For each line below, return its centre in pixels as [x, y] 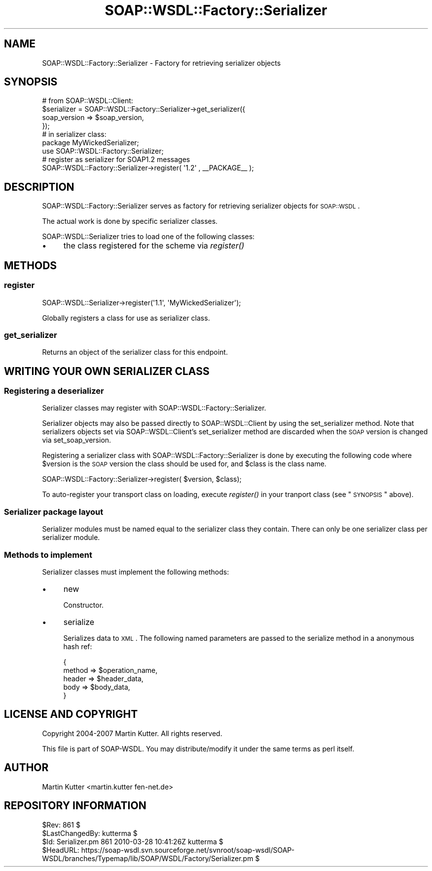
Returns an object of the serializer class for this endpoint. [135, 352]
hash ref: [78, 646]
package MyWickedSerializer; [90, 143]
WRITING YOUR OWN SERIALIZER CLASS [107, 371]
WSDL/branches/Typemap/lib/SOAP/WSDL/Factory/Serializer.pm [148, 858]
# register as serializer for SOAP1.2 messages [116, 160]
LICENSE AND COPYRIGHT [71, 714]
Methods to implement [48, 555]
